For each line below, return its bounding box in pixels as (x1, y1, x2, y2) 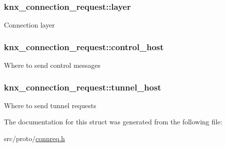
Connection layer (4, 20, 55, 30)
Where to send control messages (4, 60, 101, 70)
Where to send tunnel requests (4, 100, 96, 110)
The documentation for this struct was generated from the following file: (4, 117, 223, 127)
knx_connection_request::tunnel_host (4, 81, 161, 93)
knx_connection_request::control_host (4, 40, 164, 53)
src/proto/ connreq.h (4, 133, 65, 144)
